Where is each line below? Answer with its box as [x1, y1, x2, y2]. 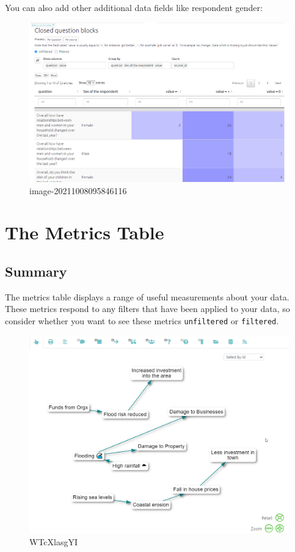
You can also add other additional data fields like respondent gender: [5, 1, 263, 13]
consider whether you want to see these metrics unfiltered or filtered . [5, 314, 279, 327]
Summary [5, 262, 67, 281]
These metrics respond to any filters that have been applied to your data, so [5, 302, 290, 315]
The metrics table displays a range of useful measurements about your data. [5, 290, 290, 303]
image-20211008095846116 [29, 184, 127, 197]
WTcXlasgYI [29, 535, 78, 548]
